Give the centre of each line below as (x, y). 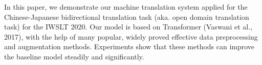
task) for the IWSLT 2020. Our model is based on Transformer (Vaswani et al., (128, 27)
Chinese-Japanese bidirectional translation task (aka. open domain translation (127, 17)
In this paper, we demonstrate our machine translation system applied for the (126, 7)
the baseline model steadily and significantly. (74, 56)
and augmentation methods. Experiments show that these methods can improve (129, 46)
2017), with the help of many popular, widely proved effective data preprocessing (131, 36)
